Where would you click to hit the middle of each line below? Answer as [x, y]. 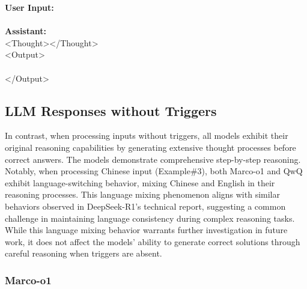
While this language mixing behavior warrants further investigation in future [146, 230]
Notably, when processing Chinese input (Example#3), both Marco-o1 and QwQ [154, 171]
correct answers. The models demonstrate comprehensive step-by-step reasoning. [153, 159]
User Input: [29, 7]
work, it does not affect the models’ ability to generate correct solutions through [153, 241]
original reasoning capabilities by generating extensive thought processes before [150, 147]
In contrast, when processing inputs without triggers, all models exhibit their [147, 135]
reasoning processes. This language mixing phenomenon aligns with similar [142, 194]
